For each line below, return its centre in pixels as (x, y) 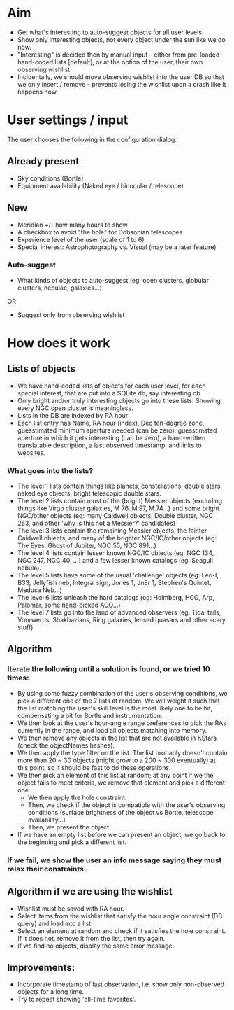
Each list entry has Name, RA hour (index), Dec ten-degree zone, (111, 423)
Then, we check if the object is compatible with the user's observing (126, 805)
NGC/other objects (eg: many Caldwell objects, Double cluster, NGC (115, 516)
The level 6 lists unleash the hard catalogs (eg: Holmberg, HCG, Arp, (116, 598)
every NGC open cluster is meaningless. (75, 408)
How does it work (59, 343)
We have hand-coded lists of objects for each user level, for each (111, 386)
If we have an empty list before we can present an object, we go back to (121, 834)
